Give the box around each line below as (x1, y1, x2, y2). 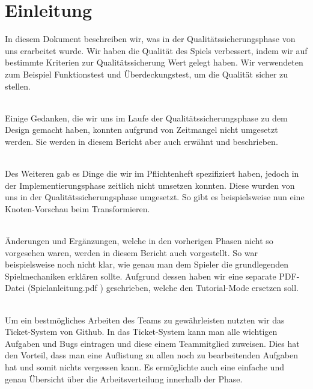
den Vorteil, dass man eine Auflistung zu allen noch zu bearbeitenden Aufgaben (5, 349, 299, 361)
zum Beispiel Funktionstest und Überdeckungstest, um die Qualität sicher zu (5, 67, 288, 80)
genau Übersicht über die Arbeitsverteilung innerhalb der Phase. (5, 372, 243, 385)
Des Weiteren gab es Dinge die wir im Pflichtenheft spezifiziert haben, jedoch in (5, 167, 299, 180)
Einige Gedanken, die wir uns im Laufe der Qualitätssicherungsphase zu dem (5, 111, 288, 124)
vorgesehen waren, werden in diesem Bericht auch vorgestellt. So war (5, 246, 258, 259)
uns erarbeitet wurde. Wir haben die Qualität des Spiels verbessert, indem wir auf (5, 44, 308, 57)
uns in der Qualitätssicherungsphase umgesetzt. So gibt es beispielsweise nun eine (5, 191, 305, 203)
